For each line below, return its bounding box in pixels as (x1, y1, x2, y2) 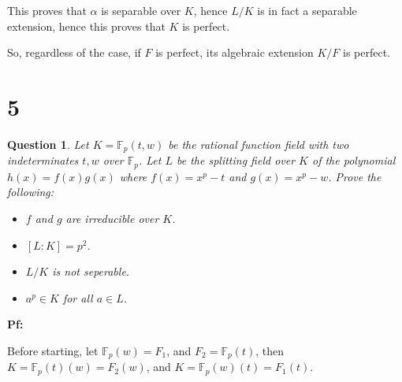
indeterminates (7, 152, 79, 169)
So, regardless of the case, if (7, 44, 141, 61)
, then (255, 342, 285, 358)
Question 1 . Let (7, 135, 89, 152)
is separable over (101, 2, 181, 18)
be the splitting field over (176, 152, 296, 169)
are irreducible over (65, 210, 159, 226)
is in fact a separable (257, 2, 357, 18)
